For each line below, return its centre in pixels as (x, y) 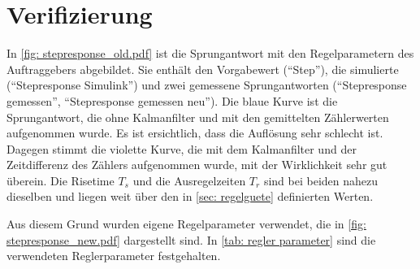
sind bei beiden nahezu (321, 180)
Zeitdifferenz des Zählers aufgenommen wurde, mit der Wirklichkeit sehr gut (197, 165)
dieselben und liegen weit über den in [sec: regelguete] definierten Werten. (190, 196)
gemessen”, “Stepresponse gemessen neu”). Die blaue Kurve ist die (172, 100)
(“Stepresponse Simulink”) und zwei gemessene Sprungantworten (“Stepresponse (207, 85)
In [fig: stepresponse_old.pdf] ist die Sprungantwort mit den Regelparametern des (210, 53)
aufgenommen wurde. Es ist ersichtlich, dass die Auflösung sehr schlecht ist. (195, 133)
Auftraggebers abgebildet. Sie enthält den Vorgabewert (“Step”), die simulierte (203, 69)
